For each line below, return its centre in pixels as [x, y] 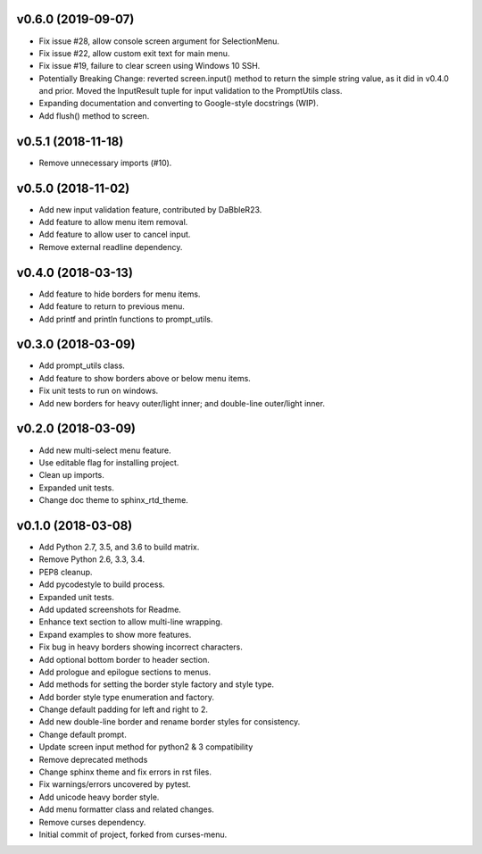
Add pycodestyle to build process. [102, 584]
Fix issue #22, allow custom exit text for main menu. [134, 53]
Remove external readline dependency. [111, 247]
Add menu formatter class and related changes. [126, 809]
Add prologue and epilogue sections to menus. [125, 672]
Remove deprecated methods [93, 759]
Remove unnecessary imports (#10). [105, 163]
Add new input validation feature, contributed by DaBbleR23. [150, 209]
